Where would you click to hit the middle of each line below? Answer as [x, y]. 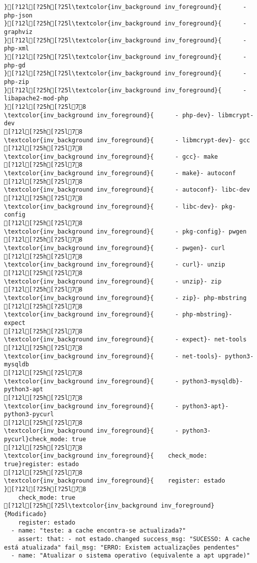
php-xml [17, 49]
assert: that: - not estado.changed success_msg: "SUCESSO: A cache [134, 539]
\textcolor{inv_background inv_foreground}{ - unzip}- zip [113, 281]
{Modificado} [25, 514]
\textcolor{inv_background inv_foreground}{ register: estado [115, 481]
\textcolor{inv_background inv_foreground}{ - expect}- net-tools [125, 340]
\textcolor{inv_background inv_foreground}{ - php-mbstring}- [118, 315]
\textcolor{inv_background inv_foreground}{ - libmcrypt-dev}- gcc [127, 140]
